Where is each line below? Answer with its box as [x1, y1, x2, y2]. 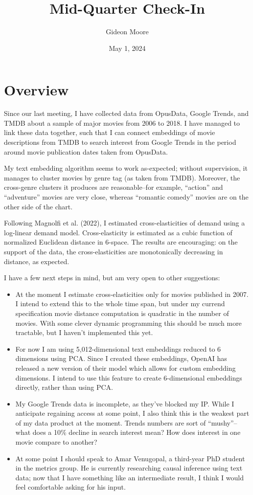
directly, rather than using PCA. [15, 382, 113, 392]
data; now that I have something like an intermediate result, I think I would [15, 472, 244, 482]
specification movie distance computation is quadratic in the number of [15, 308, 229, 318]
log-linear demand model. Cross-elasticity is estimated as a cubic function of [4, 227, 232, 237]
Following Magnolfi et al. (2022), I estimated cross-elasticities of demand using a [4, 218, 245, 228]
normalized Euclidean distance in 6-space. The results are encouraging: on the [4, 237, 238, 247]
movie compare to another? [15, 437, 97, 447]
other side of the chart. [4, 201, 73, 211]
